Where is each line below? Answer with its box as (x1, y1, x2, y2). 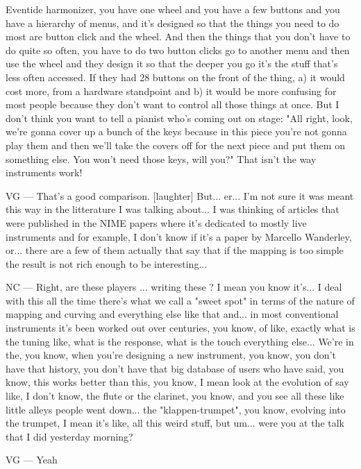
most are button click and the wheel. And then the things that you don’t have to (6, 29, 351, 44)
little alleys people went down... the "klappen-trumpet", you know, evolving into (6, 402, 346, 416)
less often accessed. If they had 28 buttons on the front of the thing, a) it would (6, 69, 345, 84)
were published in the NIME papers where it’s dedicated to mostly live (6, 215, 307, 230)
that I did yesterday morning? (6, 429, 133, 443)
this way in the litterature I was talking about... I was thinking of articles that (6, 202, 339, 216)
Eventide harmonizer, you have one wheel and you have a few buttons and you (6, 2, 340, 16)
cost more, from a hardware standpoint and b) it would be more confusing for (6, 83, 337, 98)
